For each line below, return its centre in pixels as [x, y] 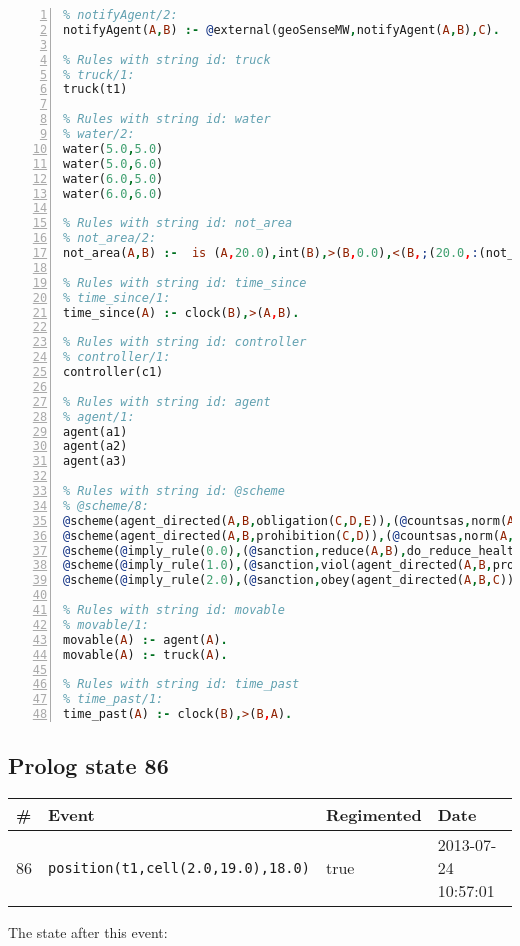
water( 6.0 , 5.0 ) [113, 178]
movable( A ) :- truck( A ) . [145, 654]
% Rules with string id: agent [167, 401]
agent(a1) [95, 431]
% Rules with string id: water [167, 119]
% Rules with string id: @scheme [174, 491]
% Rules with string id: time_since [185, 282]
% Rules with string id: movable [174, 610]
